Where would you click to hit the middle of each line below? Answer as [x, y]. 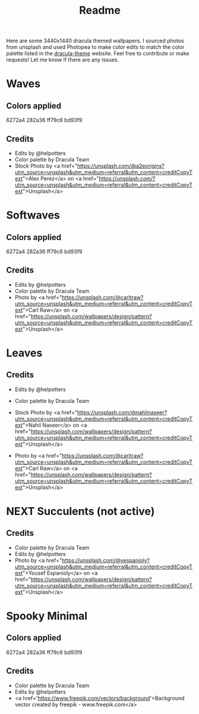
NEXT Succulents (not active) [80, 511]
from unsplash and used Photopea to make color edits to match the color [95, 47]
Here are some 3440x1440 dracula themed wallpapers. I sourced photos [95, 41]
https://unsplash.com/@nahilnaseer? [122, 412]
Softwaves [33, 215]
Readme [100, 10]
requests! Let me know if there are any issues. [63, 60]
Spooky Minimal [47, 616]
